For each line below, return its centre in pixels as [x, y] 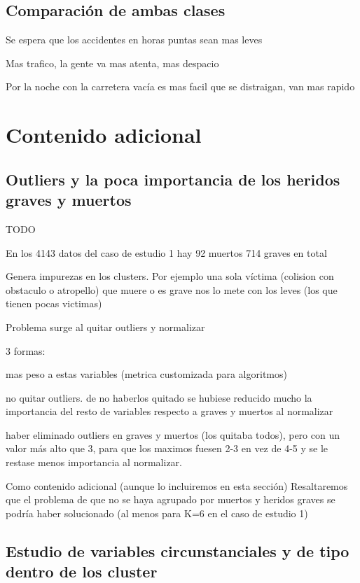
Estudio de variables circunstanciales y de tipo [178, 550]
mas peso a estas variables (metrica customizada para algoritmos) [146, 374]
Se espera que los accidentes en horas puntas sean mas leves [134, 40]
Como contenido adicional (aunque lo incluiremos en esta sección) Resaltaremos [177, 485]
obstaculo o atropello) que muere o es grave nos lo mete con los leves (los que [172, 289]
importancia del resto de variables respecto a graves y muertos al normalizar [169, 411]
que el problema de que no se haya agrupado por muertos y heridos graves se [171, 499]
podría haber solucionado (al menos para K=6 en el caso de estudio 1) [157, 513]
